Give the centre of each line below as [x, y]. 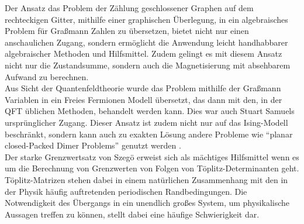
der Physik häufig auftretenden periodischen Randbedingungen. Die [126, 191]
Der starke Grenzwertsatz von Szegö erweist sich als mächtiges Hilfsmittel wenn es [152, 156]
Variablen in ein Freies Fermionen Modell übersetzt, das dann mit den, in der [144, 99]
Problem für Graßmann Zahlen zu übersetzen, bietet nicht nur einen [127, 31]
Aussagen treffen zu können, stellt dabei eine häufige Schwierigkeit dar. [132, 214]
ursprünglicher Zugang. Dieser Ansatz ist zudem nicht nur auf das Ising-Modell [146, 122]
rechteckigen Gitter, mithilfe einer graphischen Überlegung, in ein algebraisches [146, 19]
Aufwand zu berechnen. [47, 76]
